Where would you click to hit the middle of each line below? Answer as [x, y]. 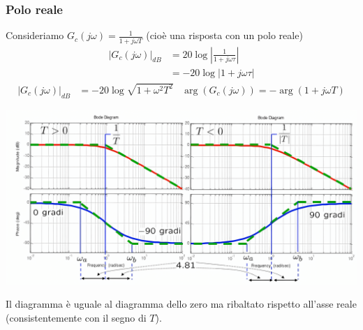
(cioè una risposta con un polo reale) [224, 35]
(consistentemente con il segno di [76, 317]
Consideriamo [35, 35]
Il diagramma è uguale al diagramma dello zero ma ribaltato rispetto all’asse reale [181, 304]
